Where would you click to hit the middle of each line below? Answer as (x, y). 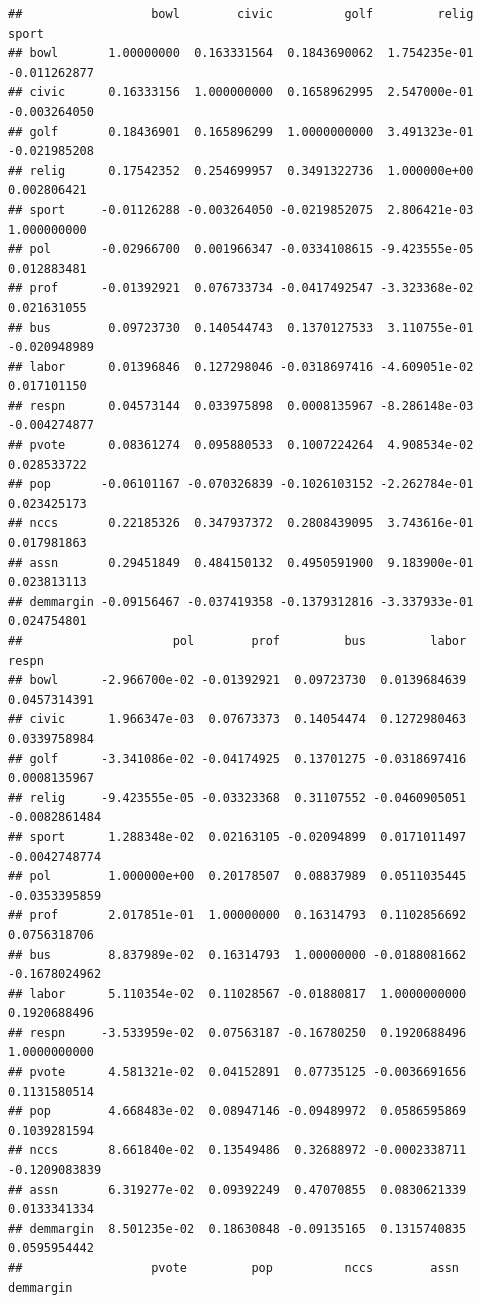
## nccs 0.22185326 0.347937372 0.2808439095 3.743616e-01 (241, 523)
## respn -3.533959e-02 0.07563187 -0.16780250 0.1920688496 (237, 1032)
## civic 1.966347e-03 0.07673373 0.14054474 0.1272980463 (237, 719)
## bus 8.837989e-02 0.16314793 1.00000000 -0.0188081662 (237, 954)
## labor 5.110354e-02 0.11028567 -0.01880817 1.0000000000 (237, 993)
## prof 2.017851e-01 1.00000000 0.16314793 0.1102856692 (237, 915)
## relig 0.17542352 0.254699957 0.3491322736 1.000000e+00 (241, 170)
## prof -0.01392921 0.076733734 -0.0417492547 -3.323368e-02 (241, 288)
